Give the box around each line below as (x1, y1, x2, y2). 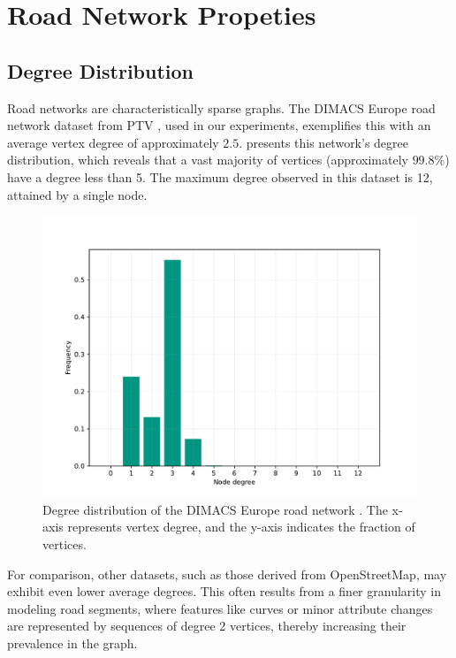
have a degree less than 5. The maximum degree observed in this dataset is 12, (7, 167, 433, 186)
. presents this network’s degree (239, 133, 408, 151)
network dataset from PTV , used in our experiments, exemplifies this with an (7, 116, 431, 134)
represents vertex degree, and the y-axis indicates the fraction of (67, 517, 415, 536)
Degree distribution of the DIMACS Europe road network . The (42, 500, 388, 518)
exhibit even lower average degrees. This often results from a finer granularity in (7, 582, 441, 601)
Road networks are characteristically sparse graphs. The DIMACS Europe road (7, 98, 436, 117)
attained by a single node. (7, 185, 148, 203)
